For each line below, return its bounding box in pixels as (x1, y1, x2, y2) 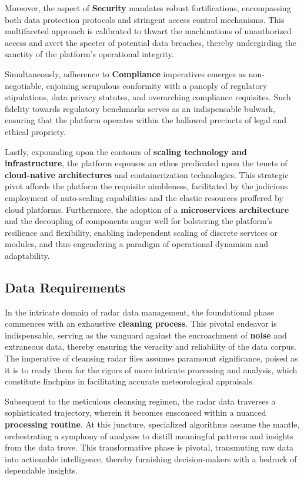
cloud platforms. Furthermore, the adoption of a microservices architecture (5, 203, 289, 215)
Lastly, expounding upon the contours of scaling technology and (5, 145, 247, 157)
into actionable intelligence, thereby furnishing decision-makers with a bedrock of (5, 452, 297, 465)
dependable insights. (5, 464, 78, 476)
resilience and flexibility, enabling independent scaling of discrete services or (5, 226, 278, 238)
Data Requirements (5, 278, 126, 296)
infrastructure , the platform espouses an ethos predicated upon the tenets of (5, 157, 288, 169)
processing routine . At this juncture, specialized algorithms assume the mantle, (5, 418, 300, 430)
